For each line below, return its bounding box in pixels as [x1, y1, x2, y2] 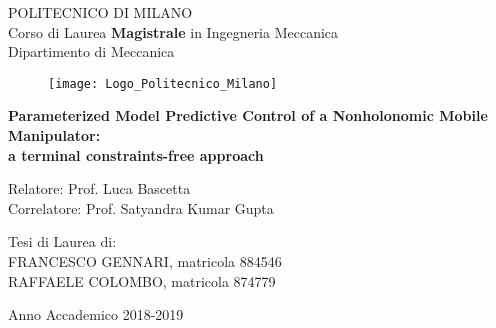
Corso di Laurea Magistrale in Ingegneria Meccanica [8, 21, 339, 42]
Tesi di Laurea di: [8, 231, 117, 252]
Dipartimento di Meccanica [8, 41, 175, 62]
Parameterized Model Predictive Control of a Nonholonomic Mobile [8, 105, 488, 126]
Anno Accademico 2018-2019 [8, 304, 184, 325]
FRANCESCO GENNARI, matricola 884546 [8, 251, 282, 271]
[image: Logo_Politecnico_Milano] [48, 76, 278, 91]
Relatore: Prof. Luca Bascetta [8, 178, 191, 199]
